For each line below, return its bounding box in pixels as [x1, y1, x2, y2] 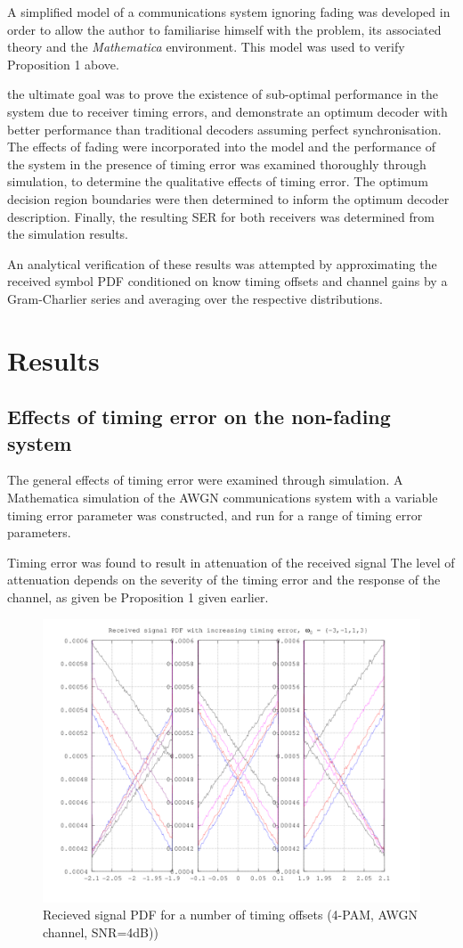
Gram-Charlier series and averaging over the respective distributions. [7, 289, 383, 307]
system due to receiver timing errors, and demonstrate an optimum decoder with [7, 102, 448, 120]
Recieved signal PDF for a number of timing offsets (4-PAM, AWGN [43, 905, 418, 924]
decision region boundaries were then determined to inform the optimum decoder [7, 189, 450, 208]
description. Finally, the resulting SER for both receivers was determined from [7, 207, 435, 225]
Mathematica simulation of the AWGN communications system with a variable [7, 488, 438, 507]
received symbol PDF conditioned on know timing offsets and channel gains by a [7, 272, 448, 290]
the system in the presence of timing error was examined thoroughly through [7, 154, 426, 173]
